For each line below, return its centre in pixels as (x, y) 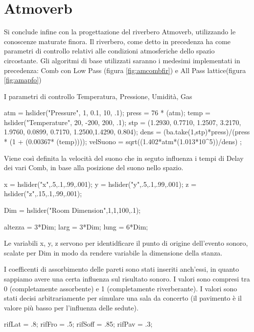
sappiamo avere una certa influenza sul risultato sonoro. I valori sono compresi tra (127, 279)
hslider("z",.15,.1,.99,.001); (43, 193)
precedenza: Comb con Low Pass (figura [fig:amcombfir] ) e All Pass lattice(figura (125, 70)
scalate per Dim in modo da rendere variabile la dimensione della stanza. (113, 252)
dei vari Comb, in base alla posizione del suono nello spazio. (94, 167)
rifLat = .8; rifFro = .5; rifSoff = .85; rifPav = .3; (78, 324)
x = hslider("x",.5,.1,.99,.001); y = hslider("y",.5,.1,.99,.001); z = (100, 184)
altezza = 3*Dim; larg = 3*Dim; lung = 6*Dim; (76, 226)
